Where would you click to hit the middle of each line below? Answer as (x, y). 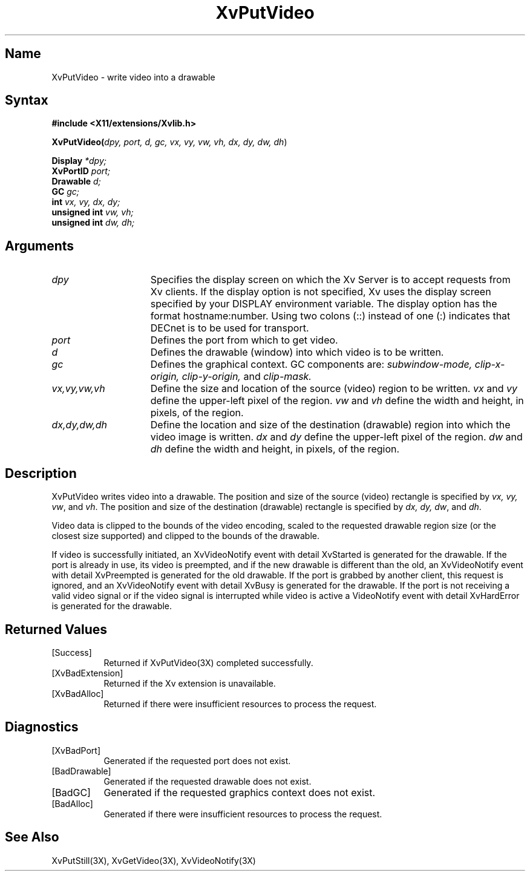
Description (41, 473)
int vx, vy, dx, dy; (86, 202)
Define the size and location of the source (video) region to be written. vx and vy (334, 389)
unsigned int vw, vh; (93, 212)
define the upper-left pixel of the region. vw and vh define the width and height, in (337, 401)
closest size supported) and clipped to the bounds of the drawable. (185, 536)
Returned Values (56, 629)
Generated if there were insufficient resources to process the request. (243, 814)
